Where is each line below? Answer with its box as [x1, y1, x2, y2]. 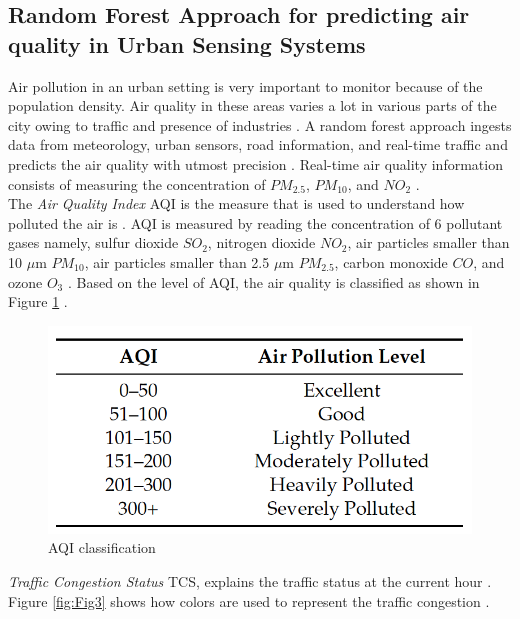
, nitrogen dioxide [207, 232, 316, 253]
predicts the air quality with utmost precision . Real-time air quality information [8, 153, 503, 174]
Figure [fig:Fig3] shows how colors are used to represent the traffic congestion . [8, 590, 490, 611]
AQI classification [48, 537, 156, 558]
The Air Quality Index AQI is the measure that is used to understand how [8, 193, 465, 214]
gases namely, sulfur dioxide [8, 232, 179, 253]
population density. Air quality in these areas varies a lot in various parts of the [8, 95, 497, 116]
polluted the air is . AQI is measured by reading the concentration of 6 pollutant [8, 212, 503, 233]
